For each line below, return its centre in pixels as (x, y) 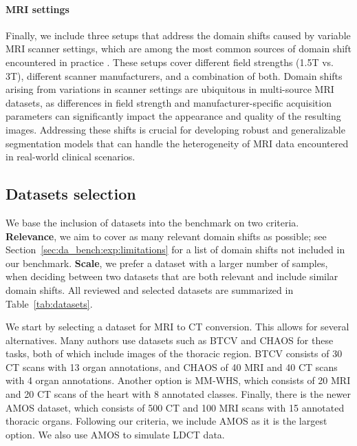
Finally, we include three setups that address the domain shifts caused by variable (178, 35)
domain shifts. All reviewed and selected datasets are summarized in (150, 289)
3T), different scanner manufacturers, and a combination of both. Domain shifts (174, 75)
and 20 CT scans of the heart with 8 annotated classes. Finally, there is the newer (178, 394)
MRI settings (37, 9)
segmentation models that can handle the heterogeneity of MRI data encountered (177, 143)
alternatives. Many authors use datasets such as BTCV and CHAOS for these (170, 340)
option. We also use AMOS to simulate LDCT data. (115, 434)
